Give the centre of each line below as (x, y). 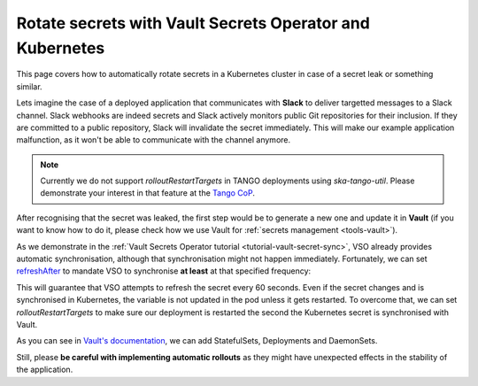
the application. (45, 370)
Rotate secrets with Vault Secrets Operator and (193, 23)
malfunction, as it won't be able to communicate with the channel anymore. (154, 140)
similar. (30, 86)
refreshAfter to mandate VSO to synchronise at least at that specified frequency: (164, 271)
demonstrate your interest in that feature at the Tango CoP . (148, 193)
